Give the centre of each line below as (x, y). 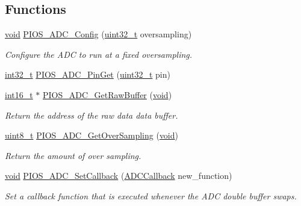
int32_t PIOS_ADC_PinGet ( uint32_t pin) (88, 74)
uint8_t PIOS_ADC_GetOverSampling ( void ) (92, 135)
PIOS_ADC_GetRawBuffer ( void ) (107, 94)
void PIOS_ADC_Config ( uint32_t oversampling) (98, 34)
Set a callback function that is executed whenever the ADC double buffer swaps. (151, 195)
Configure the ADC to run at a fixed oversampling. (99, 54)
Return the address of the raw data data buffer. (92, 115)
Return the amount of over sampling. (73, 155)
